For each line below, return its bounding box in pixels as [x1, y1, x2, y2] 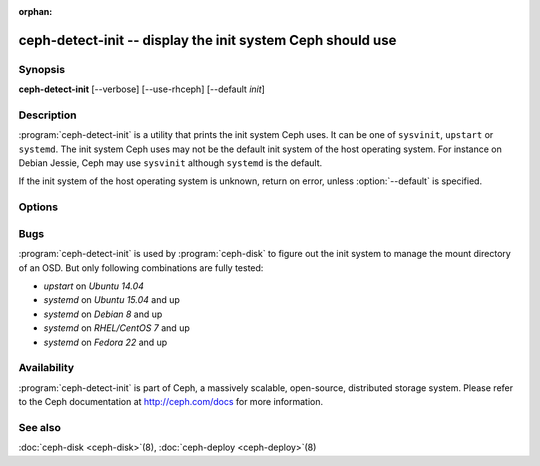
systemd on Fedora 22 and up [43, 336, 168, 348]
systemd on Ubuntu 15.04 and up [43, 294, 180, 306]
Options [18, 200, 59, 214]
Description [18, 108, 77, 122]
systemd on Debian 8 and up [43, 308, 163, 320]
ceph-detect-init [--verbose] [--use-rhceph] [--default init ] [18, 83, 265, 95]
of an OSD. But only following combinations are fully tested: [18, 261, 264, 274]
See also [18, 420, 62, 434]
